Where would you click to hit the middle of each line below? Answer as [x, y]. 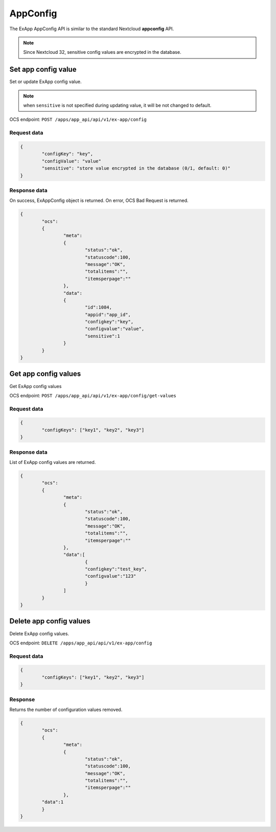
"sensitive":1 [102, 336]
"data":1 [53, 802]
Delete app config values [50, 621]
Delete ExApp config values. [39, 634]
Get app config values [45, 374]
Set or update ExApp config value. [45, 82]
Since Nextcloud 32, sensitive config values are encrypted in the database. [102, 52]
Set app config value [43, 69]
